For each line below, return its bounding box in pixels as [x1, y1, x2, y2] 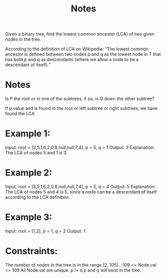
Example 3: [5, 212, 52, 223]
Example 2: [5, 167, 52, 179]
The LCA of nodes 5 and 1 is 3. [5, 150, 68, 156]
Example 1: [5, 128, 51, 139]
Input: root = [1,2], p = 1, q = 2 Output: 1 [5, 228, 85, 234]
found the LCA [5, 110, 35, 117]
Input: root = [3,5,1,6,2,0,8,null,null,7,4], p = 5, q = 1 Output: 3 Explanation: [5, 145, 155, 151]
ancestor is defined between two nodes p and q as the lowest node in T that [5, 51, 161, 57]
